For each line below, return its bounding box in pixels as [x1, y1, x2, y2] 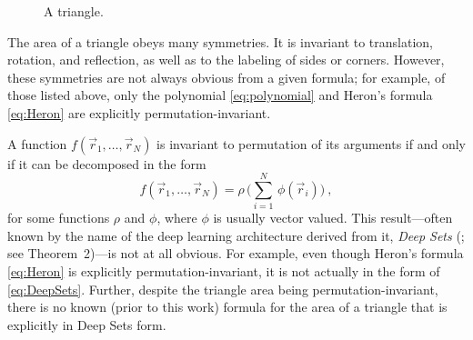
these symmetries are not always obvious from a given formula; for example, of [7, 67, 446, 86]
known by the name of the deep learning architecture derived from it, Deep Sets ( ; [7, 225, 465, 245]
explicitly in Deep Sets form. [7, 315, 166, 334]
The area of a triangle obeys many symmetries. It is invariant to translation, [7, 32, 434, 51]
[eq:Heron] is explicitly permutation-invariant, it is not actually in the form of [7, 262, 440, 281]
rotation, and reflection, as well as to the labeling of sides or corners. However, [7, 50, 445, 69]
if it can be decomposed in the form [7, 154, 206, 173]
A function [7, 134, 67, 153]
